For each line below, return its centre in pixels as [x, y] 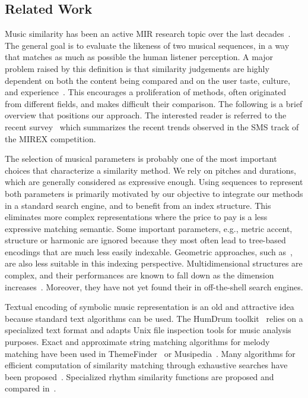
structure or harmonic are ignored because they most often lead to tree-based [145, 240]
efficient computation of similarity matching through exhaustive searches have [146, 365]
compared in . [31, 388]
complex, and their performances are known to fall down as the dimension [139, 275]
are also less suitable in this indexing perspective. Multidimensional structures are [154, 263]
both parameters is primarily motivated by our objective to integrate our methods [154, 193]
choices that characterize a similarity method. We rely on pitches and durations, [150, 170]
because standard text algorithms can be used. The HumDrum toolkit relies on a [154, 318]
